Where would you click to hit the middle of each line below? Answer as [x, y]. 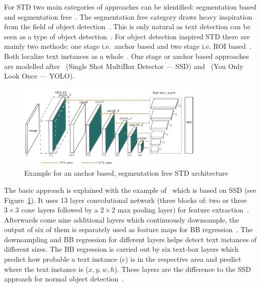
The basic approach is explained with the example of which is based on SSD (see [130, 190]
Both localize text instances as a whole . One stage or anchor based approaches [127, 56]
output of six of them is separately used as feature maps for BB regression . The [128, 229]
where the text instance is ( [46, 269]
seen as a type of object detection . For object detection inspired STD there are [127, 36]
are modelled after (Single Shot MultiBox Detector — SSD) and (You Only [124, 66]
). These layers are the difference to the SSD [183, 269]
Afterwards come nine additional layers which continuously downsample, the [122, 219]
